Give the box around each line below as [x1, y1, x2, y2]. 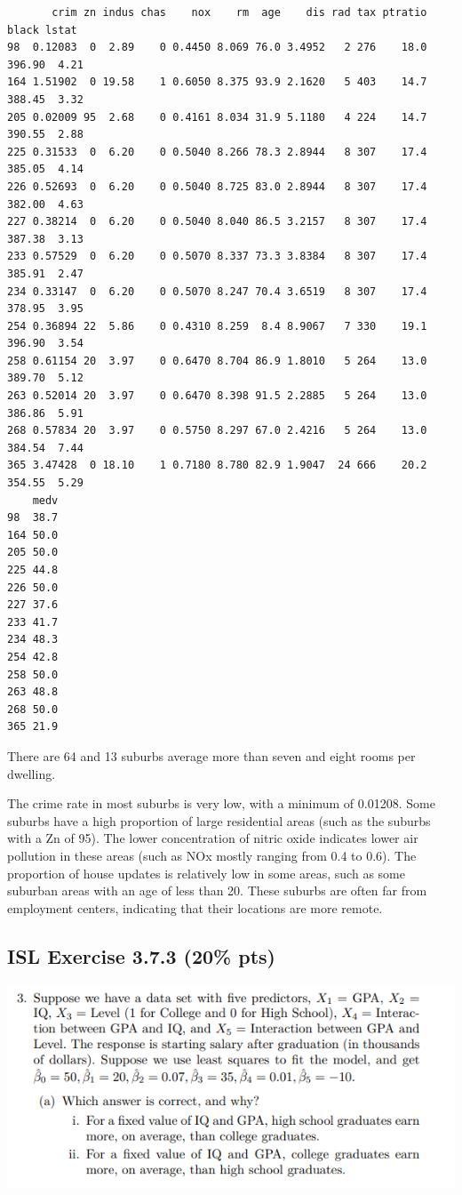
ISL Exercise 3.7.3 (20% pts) [7, 942, 275, 969]
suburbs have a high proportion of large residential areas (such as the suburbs [7, 811, 431, 830]
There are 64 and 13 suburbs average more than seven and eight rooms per [7, 746, 416, 765]
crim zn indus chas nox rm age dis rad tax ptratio [52, 6, 427, 19]
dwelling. [7, 764, 56, 782]
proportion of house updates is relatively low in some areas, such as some [7, 863, 405, 882]
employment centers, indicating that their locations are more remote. [7, 898, 383, 917]
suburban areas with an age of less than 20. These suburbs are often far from [7, 881, 427, 900]
